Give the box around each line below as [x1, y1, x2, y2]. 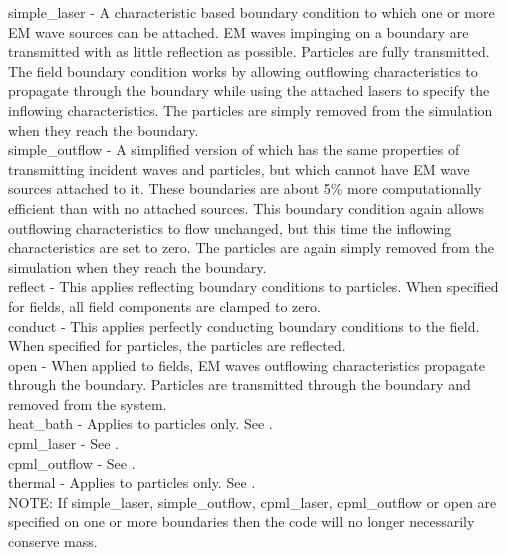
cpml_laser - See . [8, 433, 119, 454]
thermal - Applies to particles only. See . [8, 472, 256, 493]
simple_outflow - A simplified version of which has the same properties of [8, 139, 460, 160]
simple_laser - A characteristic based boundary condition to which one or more [8, 2, 495, 22]
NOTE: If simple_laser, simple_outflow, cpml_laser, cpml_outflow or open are [8, 491, 497, 512]
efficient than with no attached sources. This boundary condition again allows [8, 197, 485, 218]
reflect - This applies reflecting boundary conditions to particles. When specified [8, 276, 499, 297]
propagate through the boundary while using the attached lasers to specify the [8, 80, 490, 101]
